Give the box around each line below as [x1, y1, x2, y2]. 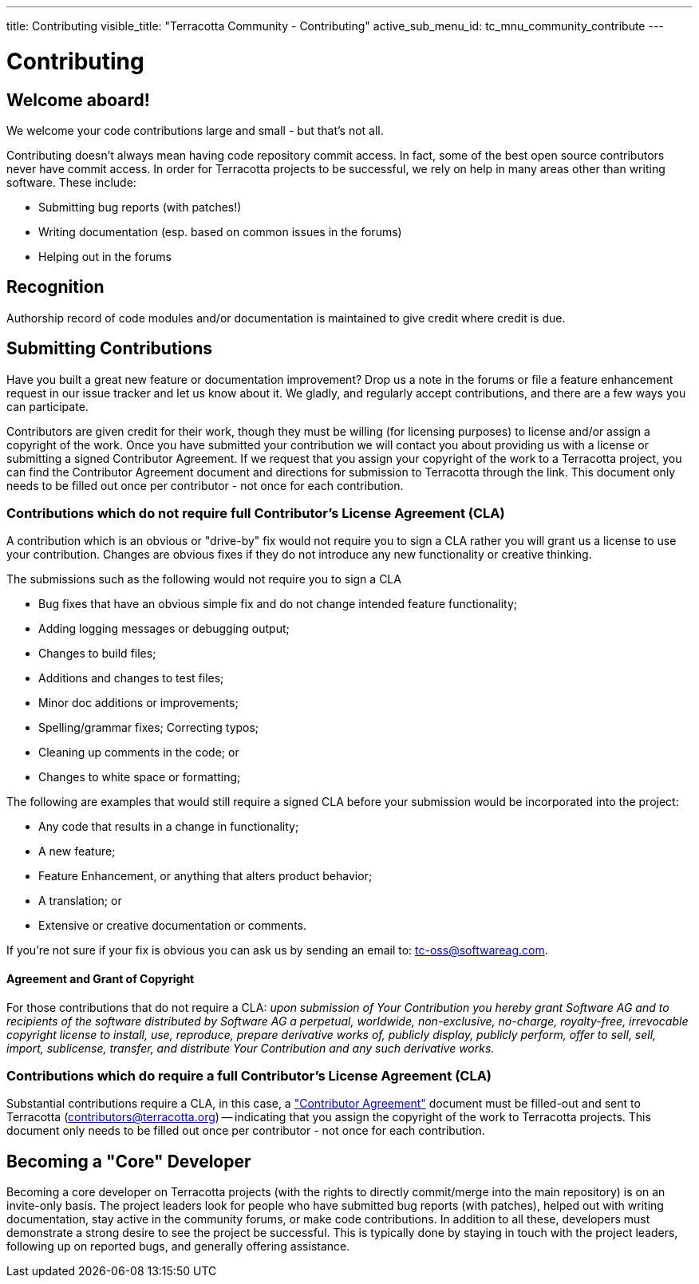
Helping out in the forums [38, 249, 172, 263]
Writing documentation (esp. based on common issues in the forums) [38, 224, 402, 239]
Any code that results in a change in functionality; [38, 820, 299, 834]
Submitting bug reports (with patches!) [38, 200, 242, 214]
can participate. [6, 399, 89, 413]
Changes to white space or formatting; [38, 770, 241, 784]
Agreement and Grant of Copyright [6, 971, 195, 986]
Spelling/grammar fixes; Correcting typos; [38, 721, 259, 735]
